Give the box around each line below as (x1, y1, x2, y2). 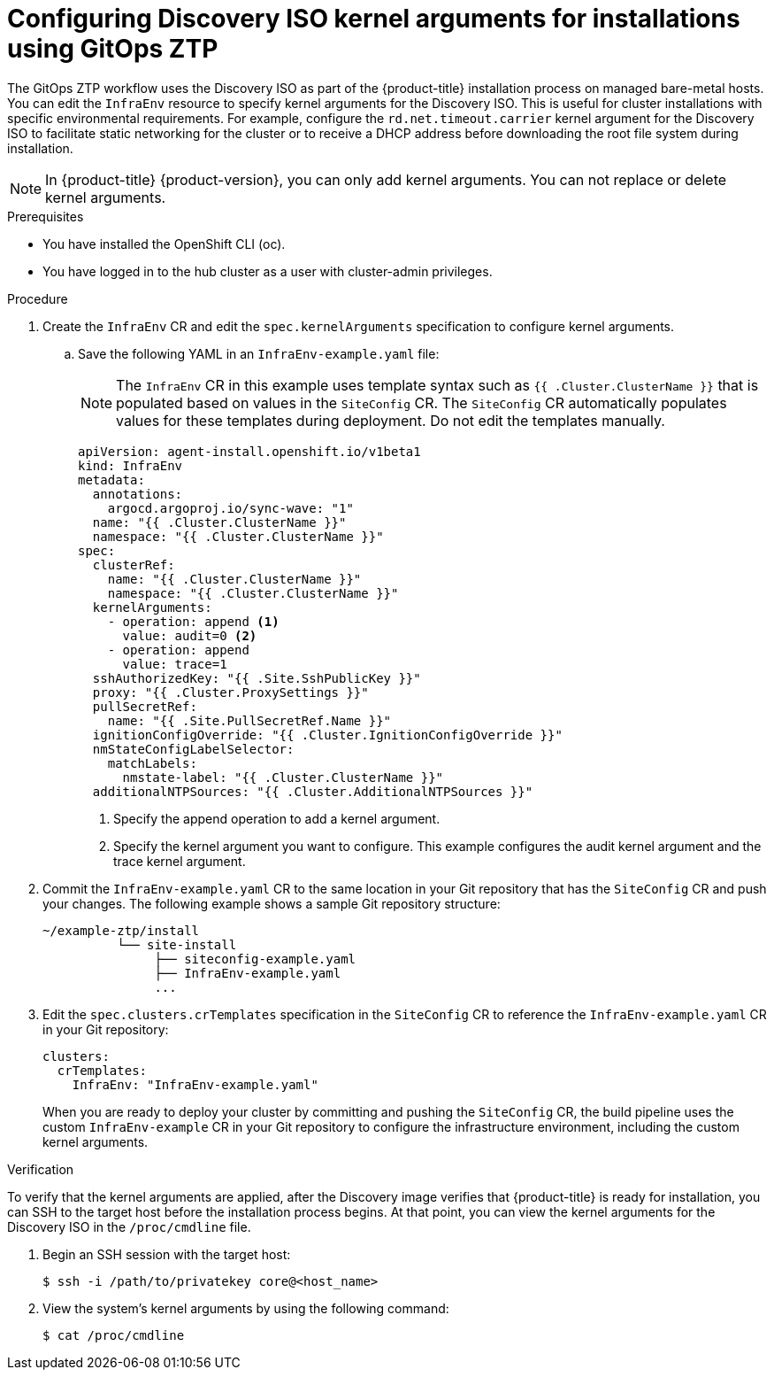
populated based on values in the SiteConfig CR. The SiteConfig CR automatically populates (116, 393, 727, 412)
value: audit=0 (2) (122, 628, 257, 643)
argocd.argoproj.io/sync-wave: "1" (107, 500, 354, 515)
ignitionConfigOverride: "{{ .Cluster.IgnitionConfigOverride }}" (92, 727, 563, 742)
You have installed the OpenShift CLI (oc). (42, 236, 286, 251)
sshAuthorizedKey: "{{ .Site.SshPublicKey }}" (92, 670, 421, 685)
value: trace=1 (122, 656, 227, 671)
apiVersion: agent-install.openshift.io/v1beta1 (78, 444, 421, 459)
